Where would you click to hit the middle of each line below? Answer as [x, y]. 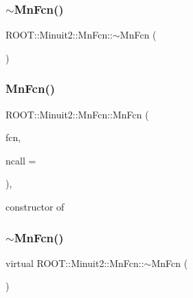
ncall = [21, 160]
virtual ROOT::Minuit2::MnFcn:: [75, 263]
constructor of [35, 206]
